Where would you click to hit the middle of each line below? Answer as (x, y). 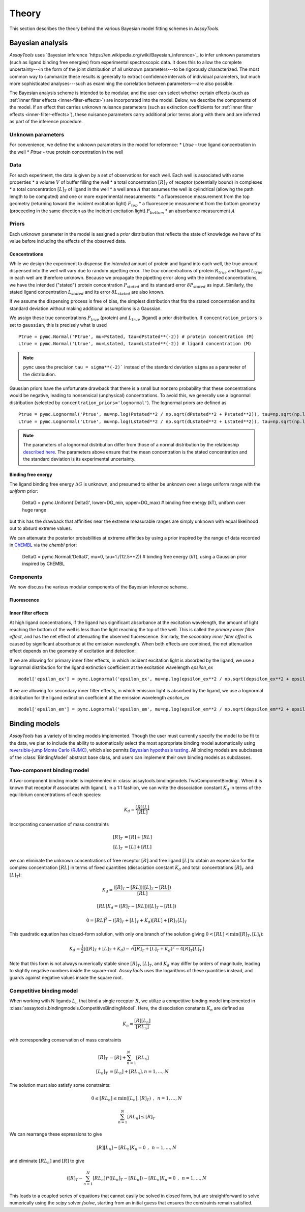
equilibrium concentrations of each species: (55, 795)
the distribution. (40, 374)
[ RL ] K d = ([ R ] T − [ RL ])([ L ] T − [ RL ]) (136, 907)
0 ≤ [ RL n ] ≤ (104, 1099)
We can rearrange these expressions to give (56, 1134)
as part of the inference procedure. (46, 121)
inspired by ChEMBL (43, 564)
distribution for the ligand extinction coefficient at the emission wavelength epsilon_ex (99, 698)
